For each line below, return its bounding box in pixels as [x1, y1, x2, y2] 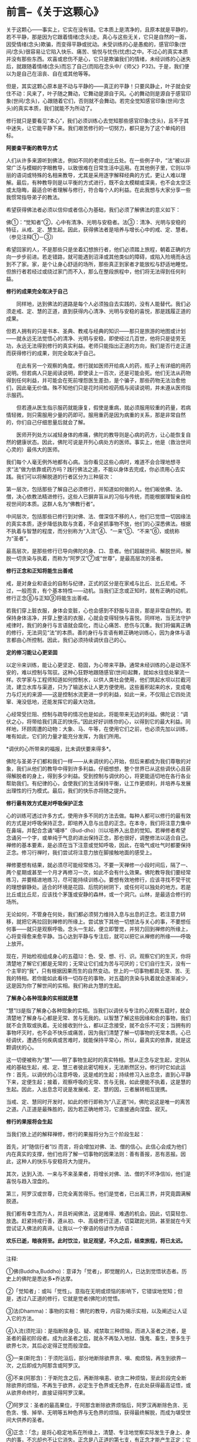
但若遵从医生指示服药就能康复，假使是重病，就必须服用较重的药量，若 [16, 404, 186, 411]
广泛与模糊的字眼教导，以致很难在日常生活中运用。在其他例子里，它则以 [11, 164, 186, 171]
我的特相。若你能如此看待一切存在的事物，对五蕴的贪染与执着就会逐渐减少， [6, 974, 191, 981]
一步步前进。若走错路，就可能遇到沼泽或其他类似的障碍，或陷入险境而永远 [11, 253, 191, 260]
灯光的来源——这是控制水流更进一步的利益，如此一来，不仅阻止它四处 [16, 691, 186, 698]
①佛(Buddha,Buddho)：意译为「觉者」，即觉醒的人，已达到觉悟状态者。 [6, 1267, 182, 1274]
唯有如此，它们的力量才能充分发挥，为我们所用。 [6, 732, 124, 740]
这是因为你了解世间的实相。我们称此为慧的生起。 [6, 982, 124, 989]
